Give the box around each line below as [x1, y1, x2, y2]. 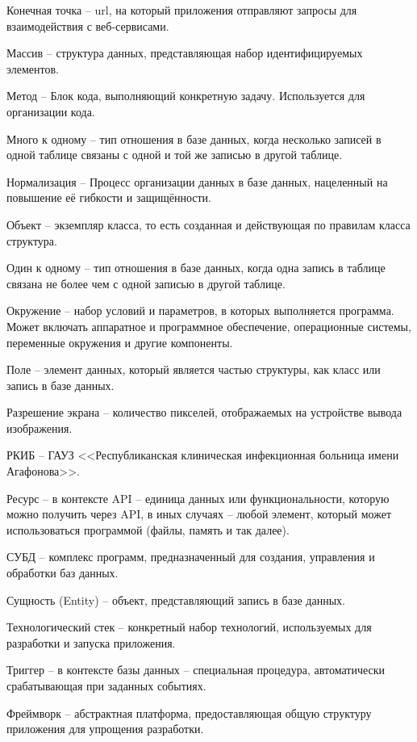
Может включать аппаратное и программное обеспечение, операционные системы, [6, 317, 411, 334]
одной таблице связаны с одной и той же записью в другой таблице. [6, 146, 343, 163]
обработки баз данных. [6, 564, 119, 581]
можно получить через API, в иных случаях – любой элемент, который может [6, 505, 391, 522]
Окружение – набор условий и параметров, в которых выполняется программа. [6, 302, 394, 319]
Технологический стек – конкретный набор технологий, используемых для [6, 618, 372, 635]
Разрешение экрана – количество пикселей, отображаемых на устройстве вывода [6, 404, 402, 421]
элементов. [6, 60, 59, 77]
